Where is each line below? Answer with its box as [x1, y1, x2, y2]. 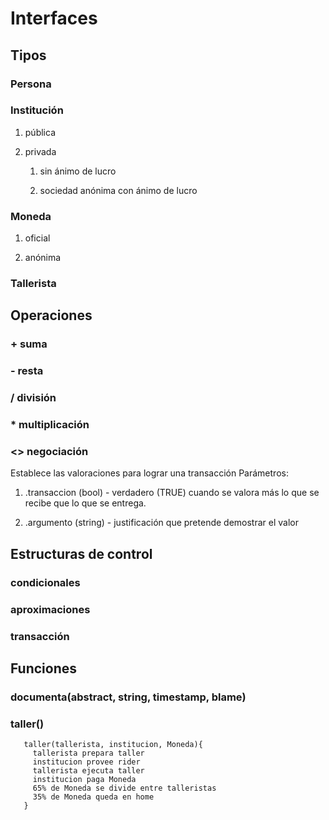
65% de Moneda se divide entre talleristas [32, 783, 217, 794]
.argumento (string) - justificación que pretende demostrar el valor [24, 517, 299, 529]
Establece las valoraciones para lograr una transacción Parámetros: [10, 467, 289, 479]
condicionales [10, 575, 81, 589]
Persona [10, 77, 52, 91]
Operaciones [10, 307, 93, 324]
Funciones [10, 660, 78, 677]
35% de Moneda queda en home [32, 792, 155, 802]
